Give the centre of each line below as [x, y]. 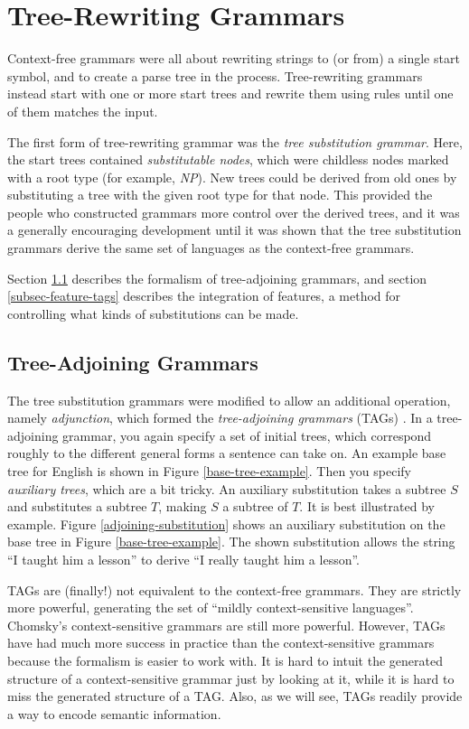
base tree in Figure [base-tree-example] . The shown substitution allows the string [231, 542]
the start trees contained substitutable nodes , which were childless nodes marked [228, 159]
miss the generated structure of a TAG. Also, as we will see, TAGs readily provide [235, 696]
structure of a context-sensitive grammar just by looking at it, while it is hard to [231, 678]
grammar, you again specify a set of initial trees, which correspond [247, 435]
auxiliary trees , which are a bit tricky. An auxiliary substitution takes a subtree [227, 488]
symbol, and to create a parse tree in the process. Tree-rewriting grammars [215, 75]
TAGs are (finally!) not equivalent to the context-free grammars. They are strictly [234, 589]
